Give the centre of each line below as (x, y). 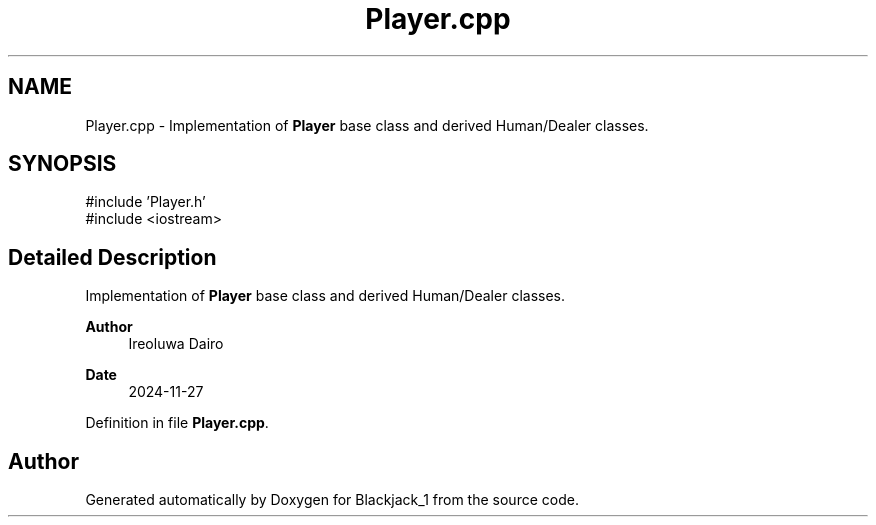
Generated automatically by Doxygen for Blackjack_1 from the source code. (332, 500)
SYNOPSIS (62, 164)
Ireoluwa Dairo (176, 344)
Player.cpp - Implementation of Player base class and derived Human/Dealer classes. (367, 125)
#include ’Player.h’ (145, 202)
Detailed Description (112, 257)
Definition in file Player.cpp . (177, 423)
